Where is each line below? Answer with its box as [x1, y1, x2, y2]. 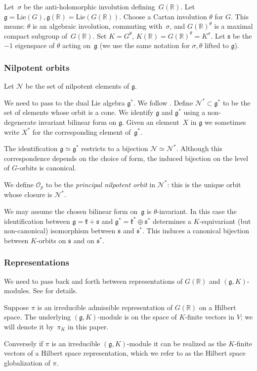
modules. [4, 285, 31, 296]
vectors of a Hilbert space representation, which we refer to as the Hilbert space [4, 348, 246, 358]
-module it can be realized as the [127, 338, 226, 348]
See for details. [33, 285, 78, 296]
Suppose [4, 302, 29, 312]
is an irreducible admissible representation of [37, 302, 173, 312]
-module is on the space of [97, 312, 177, 322]
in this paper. [68, 321, 109, 331]
